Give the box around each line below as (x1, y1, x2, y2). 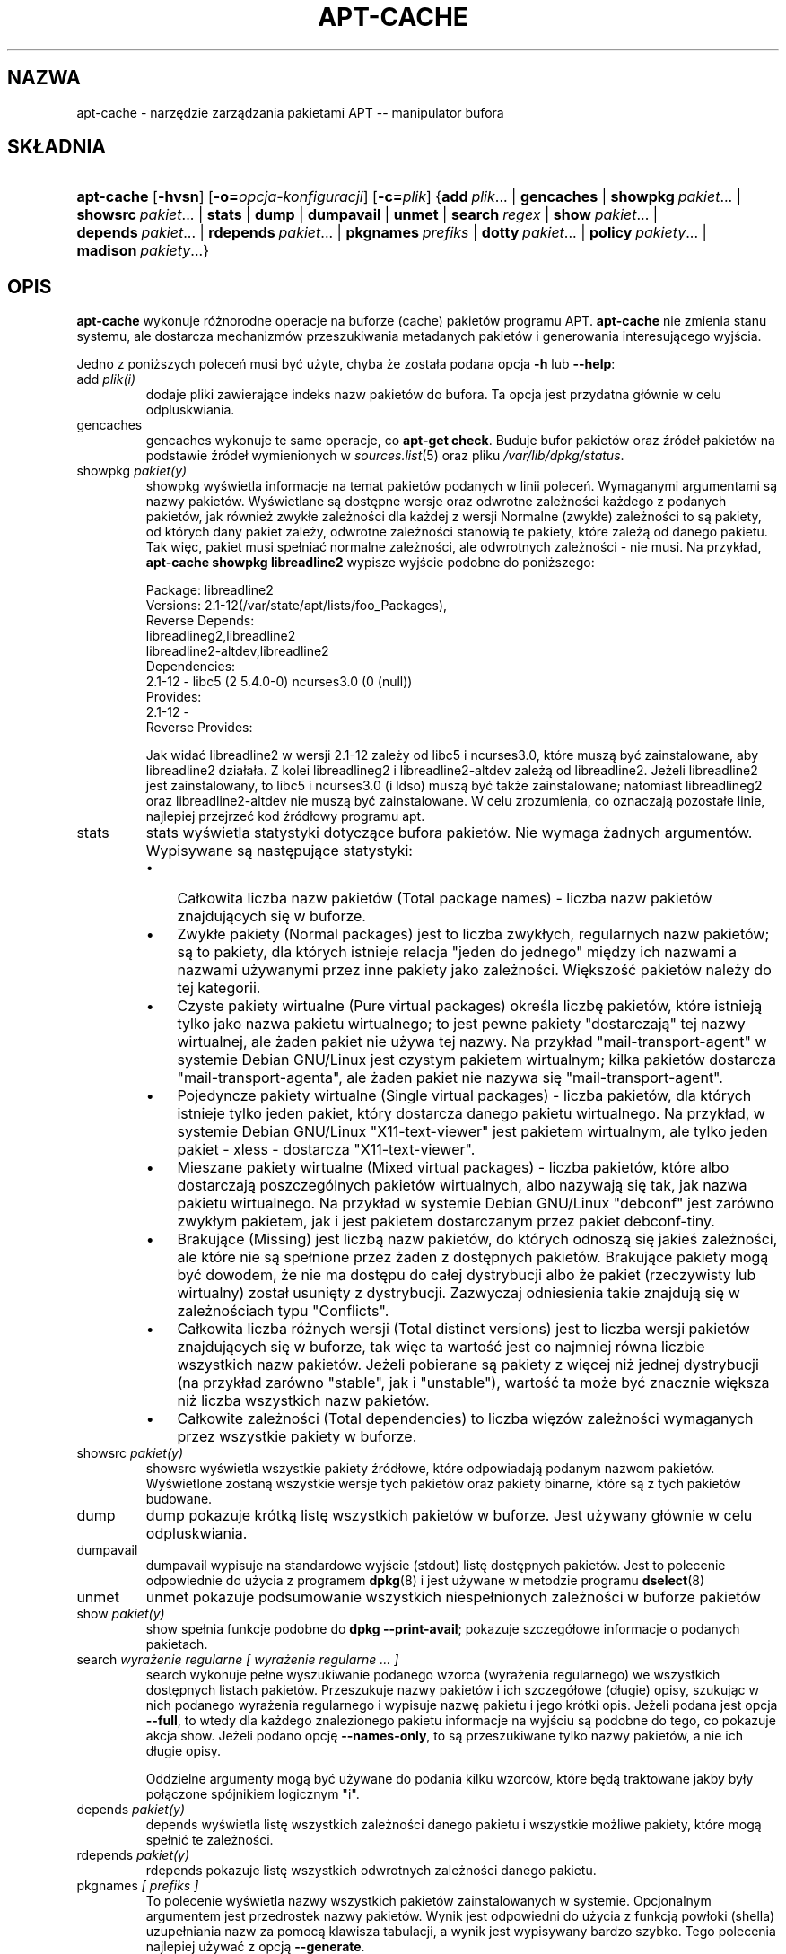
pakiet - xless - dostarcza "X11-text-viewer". (177, 1140, 476, 1159)
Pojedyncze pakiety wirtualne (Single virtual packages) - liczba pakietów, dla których (177, 1086, 752, 1105)
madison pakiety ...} (76, 241, 209, 260)
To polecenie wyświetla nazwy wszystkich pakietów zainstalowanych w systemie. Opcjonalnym (145, 1893, 712, 1909)
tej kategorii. (177, 979, 261, 998)
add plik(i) (76, 371, 136, 388)
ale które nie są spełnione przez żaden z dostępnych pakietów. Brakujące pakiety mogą (177, 1248, 769, 1267)
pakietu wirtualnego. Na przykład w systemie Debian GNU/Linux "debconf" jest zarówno (177, 1194, 774, 1213)
